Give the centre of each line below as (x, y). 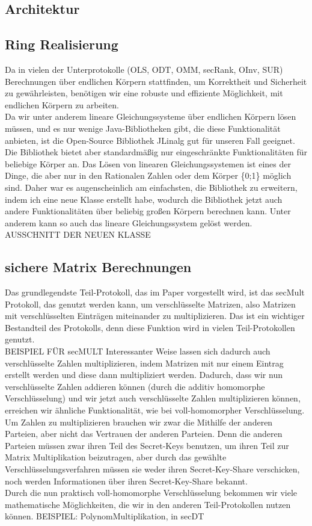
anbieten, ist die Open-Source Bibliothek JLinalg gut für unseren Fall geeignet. (150, 140)
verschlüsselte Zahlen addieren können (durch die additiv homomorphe (135, 386)
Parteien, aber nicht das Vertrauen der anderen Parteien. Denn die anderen (144, 434)
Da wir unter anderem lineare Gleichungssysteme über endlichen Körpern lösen (151, 116)
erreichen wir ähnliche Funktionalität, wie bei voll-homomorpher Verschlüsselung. (155, 410)
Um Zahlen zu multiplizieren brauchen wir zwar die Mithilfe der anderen (139, 422)
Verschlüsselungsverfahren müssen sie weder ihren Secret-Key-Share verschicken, (152, 469)
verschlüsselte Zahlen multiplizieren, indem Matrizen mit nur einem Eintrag (144, 363)
